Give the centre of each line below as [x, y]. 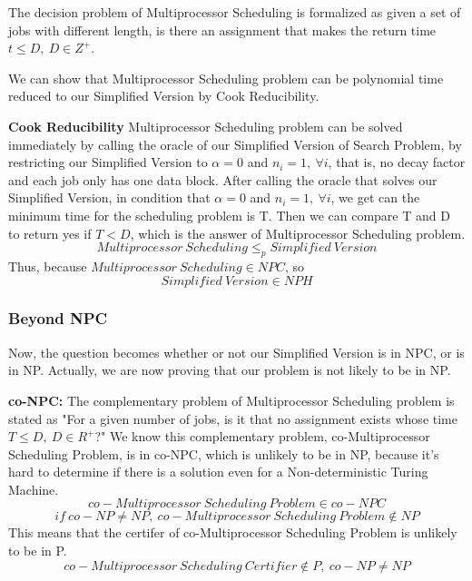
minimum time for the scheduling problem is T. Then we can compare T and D [229, 215]
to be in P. [38, 551]
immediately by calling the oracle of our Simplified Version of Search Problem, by [235, 144]
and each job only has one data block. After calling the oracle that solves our [223, 179]
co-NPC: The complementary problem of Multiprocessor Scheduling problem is [231, 400]
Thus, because [48, 266]
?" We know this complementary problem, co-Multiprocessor [262, 436]
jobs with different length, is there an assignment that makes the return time [222, 30]
